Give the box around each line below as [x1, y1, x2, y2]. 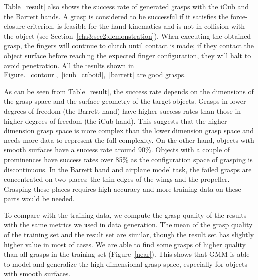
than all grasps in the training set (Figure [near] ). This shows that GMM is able [4, 249, 250, 259]
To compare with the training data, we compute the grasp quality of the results [4, 210, 247, 220]
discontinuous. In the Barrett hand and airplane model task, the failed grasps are [4, 164, 252, 174]
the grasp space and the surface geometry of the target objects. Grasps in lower [4, 96, 246, 106]
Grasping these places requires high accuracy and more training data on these [4, 183, 241, 194]
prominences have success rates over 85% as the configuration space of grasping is [4, 154, 253, 164]
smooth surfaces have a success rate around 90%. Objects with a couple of [4, 144, 230, 155]
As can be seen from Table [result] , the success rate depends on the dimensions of [4, 86, 254, 96]
